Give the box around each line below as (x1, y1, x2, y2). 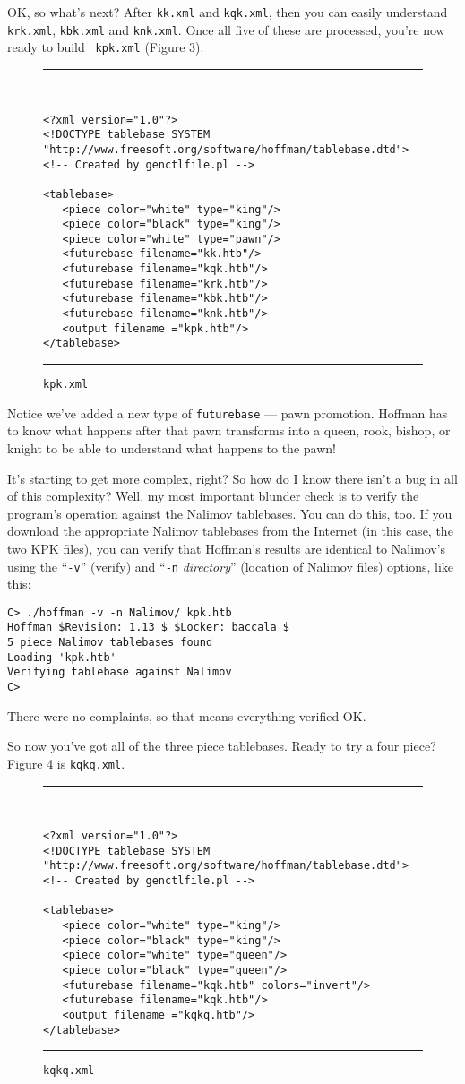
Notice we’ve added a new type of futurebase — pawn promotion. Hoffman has (7, 403, 448, 422)
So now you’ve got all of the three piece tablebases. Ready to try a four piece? (7, 736, 436, 755)
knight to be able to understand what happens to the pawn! (7, 438, 336, 457)
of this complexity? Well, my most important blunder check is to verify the (7, 486, 419, 505)
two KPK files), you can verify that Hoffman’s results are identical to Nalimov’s (7, 538, 446, 557)
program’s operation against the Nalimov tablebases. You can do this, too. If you (7, 503, 452, 522)
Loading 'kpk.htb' (7, 650, 116, 664)
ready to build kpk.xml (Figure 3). (7, 38, 204, 56)
